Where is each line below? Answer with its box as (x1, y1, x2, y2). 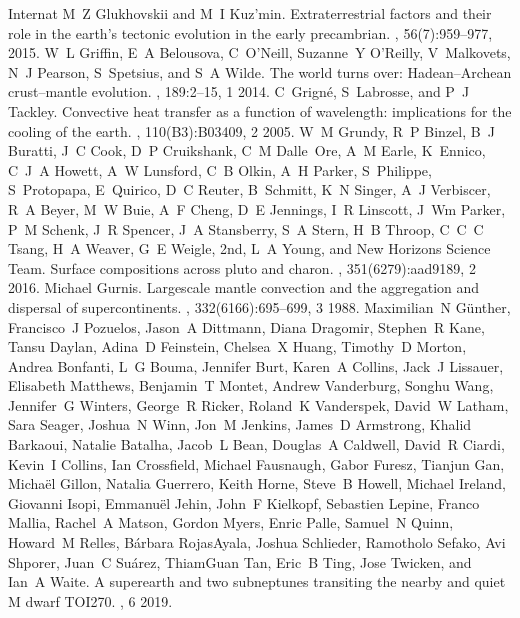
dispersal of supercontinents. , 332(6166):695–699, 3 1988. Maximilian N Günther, (8, 296, 511, 317)
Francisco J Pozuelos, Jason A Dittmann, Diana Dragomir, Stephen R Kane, (8, 316, 485, 337)
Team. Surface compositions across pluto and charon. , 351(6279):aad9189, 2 (8, 257, 476, 278)
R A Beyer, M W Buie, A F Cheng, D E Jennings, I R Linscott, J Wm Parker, (8, 198, 506, 219)
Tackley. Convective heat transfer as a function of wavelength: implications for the (8, 100, 512, 121)
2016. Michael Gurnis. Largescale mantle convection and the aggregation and (8, 277, 480, 298)
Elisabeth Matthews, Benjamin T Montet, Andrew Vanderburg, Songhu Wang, (8, 375, 494, 396)
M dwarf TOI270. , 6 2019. (8, 590, 173, 611)
